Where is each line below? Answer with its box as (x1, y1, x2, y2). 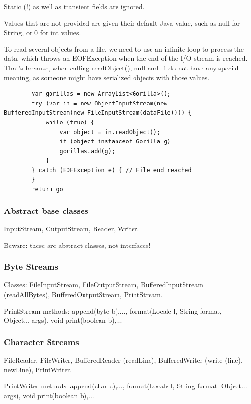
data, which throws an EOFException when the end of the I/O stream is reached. (4, 53, 248, 63)
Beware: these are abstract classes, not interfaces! (4, 240, 151, 250)
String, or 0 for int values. (4, 27, 81, 37)
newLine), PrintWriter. (4, 364, 72, 374)
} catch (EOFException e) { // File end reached (32, 166, 192, 174)
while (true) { (45, 119, 95, 126)
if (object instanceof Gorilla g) (59, 138, 171, 145)
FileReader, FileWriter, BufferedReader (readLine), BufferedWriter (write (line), (4, 354, 243, 365)
